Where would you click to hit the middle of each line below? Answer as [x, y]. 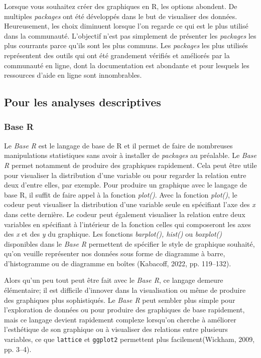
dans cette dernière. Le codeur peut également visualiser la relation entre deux [125, 214]
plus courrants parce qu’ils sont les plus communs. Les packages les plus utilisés [126, 45]
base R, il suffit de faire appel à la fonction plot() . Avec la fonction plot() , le [121, 194]
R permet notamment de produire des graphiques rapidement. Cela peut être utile [130, 165]
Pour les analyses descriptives [83, 102]
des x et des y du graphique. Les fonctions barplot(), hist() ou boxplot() [113, 234]
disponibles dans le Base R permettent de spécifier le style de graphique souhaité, [129, 243]
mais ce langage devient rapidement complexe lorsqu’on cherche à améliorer [120, 319]
